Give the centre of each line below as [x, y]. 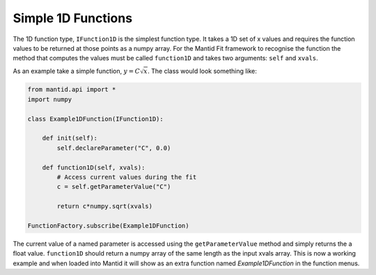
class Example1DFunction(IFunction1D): [95, 119]
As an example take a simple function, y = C [77, 71]
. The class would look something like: [202, 71]
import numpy [50, 99]
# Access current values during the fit [127, 177]
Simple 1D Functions [72, 18]
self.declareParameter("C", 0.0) [114, 148]
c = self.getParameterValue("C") [114, 187]
